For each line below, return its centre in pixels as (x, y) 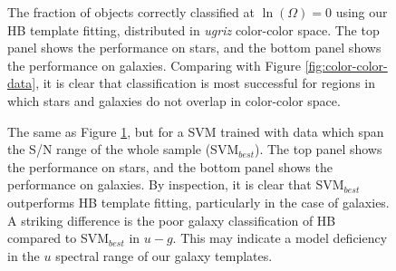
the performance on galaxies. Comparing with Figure (155, 65)
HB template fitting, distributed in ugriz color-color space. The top (193, 29)
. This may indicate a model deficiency (280, 238)
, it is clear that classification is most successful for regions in (206, 83)
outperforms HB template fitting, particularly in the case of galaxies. (198, 202)
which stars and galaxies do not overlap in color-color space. (174, 100)
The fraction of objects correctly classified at (131, 12)
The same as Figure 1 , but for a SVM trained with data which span (196, 131)
